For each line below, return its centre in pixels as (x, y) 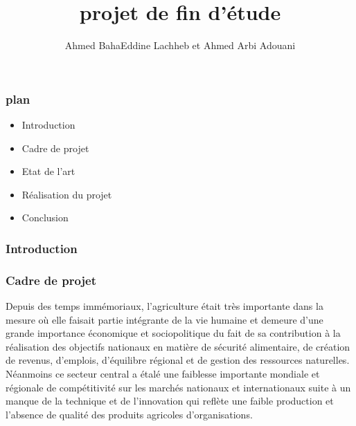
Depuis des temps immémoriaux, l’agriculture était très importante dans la (164, 306)
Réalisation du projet (67, 194)
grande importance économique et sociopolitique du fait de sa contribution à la (173, 333)
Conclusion (45, 217)
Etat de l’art (48, 171)
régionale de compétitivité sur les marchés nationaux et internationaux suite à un (178, 387)
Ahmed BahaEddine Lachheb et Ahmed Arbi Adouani (180, 45)
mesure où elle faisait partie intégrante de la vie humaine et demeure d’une (164, 319)
